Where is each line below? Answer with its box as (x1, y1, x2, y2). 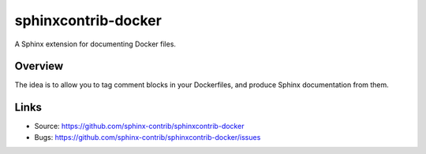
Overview (14, 60, 64, 73)
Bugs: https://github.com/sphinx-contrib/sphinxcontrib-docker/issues (34, 132, 261, 141)
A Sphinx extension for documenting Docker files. (14, 39, 177, 49)
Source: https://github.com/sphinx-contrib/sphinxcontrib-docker (34, 122, 245, 131)
